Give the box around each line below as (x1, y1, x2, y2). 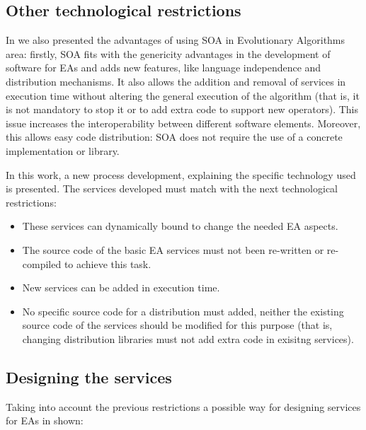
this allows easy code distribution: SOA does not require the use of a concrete (6, 129, 343, 144)
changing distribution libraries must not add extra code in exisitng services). (22, 331, 354, 346)
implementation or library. (6, 143, 120, 158)
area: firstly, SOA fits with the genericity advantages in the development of (6, 46, 331, 61)
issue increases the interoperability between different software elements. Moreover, (6, 115, 361, 130)
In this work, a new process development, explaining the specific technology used (6, 167, 356, 182)
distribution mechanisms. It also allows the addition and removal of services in (6, 74, 346, 88)
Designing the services (6, 366, 172, 388)
